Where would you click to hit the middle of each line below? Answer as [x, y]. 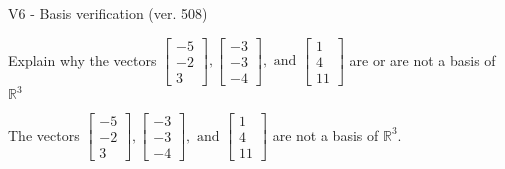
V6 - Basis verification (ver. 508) [108, 13]
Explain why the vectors [82, 59]
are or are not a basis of [422, 59]
